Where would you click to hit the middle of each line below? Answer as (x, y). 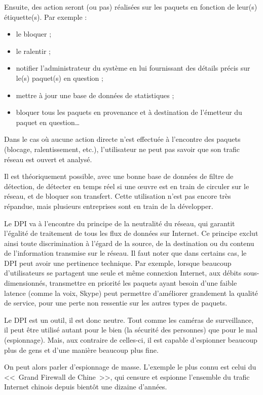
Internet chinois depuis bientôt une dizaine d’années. (86, 387)
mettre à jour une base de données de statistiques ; (95, 95)
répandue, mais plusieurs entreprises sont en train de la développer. (109, 206)
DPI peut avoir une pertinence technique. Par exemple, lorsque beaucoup (118, 263)
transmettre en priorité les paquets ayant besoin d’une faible (143, 283)
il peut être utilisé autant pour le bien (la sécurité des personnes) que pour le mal (131, 330)
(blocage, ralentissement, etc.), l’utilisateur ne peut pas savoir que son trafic (122, 149)
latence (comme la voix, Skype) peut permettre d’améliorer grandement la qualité (131, 293)
